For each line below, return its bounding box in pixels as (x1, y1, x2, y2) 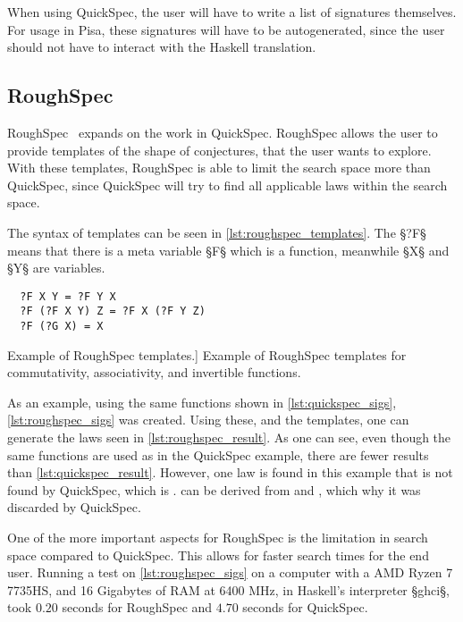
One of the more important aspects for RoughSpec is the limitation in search (7, 528, 428, 547)
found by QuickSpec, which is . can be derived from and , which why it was (7, 480, 421, 499)
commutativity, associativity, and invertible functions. (7, 363, 301, 382)
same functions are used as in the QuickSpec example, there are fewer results (7, 445, 429, 464)
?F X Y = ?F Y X (20, 290, 116, 303)
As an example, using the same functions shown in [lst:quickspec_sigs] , (7, 392, 397, 411)
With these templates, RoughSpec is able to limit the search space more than (7, 158, 431, 177)
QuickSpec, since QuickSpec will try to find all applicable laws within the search (7, 175, 448, 194)
